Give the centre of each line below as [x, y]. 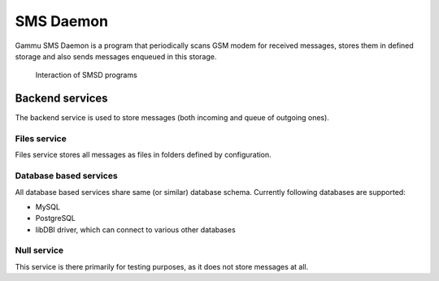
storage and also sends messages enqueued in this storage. [116, 56]
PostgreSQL [56, 218]
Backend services [62, 99]
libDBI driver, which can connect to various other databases [135, 229]
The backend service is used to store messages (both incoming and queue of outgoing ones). [172, 118]
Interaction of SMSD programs [86, 75]
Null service [39, 250]
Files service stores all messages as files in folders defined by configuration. [143, 155]
